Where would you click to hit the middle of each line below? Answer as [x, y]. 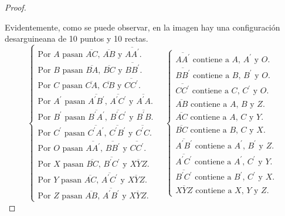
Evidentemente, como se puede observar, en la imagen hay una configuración [142, 27]
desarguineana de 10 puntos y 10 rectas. [77, 38]
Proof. [16, 7]
